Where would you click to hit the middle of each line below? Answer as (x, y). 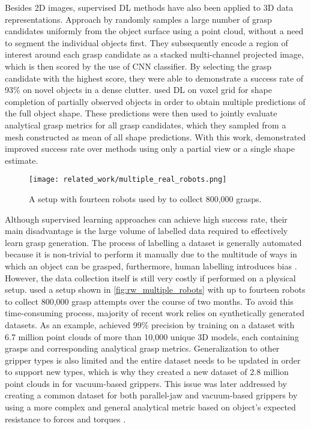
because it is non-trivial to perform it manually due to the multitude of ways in (151, 254)
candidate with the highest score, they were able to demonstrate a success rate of (154, 78)
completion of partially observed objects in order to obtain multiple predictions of (155, 101)
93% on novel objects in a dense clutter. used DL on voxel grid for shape (138, 90)
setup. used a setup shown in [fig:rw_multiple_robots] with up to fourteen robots (155, 289)
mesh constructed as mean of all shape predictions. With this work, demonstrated (155, 136)
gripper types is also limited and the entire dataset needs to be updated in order (153, 360)
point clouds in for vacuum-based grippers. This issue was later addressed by (146, 383)
